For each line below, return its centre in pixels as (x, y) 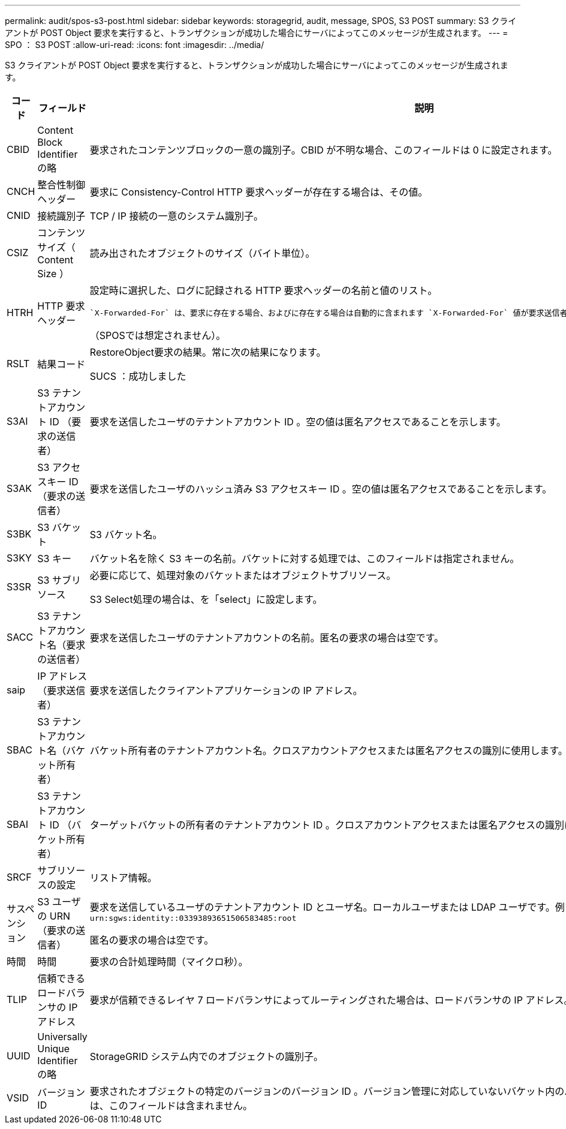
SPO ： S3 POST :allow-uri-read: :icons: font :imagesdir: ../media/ (135, 45)
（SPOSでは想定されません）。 (158, 335)
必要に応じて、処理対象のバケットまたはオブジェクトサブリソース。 (243, 575)
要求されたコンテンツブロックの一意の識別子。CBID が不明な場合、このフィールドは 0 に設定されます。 (323, 150)
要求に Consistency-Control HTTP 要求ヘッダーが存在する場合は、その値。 (259, 192)
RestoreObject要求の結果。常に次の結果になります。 (208, 352)
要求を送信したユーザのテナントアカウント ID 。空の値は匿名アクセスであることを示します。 (298, 422)
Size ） (53, 274)
